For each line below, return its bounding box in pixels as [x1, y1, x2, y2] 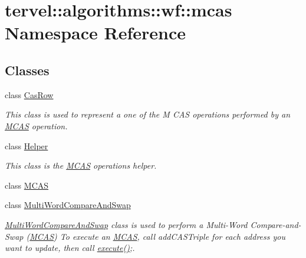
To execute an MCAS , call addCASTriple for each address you [60, 230, 285, 242]
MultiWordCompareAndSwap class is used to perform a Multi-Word [5, 218, 248, 230]
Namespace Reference [5, 21, 186, 45]
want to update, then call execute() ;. [5, 242, 135, 254]
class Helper [5, 139, 48, 152]
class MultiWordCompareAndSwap [5, 199, 131, 211]
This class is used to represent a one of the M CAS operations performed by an [5, 108, 291, 120]
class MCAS [5, 179, 49, 191]
